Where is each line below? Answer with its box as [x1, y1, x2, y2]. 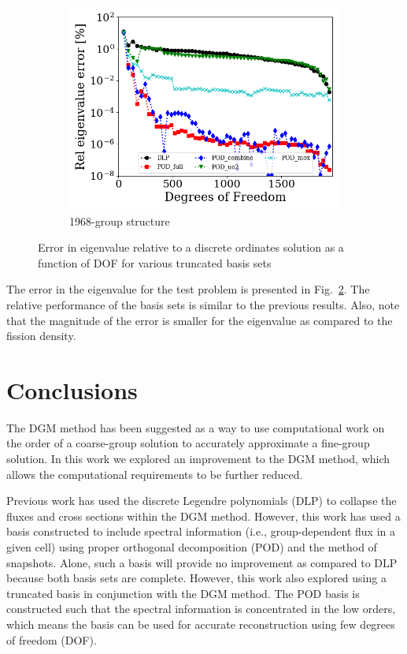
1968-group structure [69, 212, 170, 229]
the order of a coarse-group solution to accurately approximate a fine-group [6, 435, 370, 451]
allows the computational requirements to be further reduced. [6, 465, 303, 482]
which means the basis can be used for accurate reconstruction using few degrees [6, 616, 395, 632]
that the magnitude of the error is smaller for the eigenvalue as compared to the [6, 312, 393, 328]
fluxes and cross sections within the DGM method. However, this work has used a [6, 507, 401, 524]
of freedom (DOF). [6, 631, 97, 648]
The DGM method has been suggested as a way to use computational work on [6, 419, 385, 435]
